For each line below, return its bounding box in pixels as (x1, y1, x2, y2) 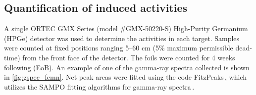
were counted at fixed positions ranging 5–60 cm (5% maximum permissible (4, 43, 233, 53)
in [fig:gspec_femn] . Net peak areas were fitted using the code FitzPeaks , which (4, 72, 247, 82)
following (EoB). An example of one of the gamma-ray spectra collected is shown (4, 62, 250, 72)
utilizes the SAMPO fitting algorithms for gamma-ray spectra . (4, 81, 195, 92)
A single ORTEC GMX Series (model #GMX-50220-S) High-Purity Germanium (4, 23, 248, 34)
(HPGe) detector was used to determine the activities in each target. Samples (4, 33, 240, 43)
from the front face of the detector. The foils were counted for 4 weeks (22, 52, 235, 62)
